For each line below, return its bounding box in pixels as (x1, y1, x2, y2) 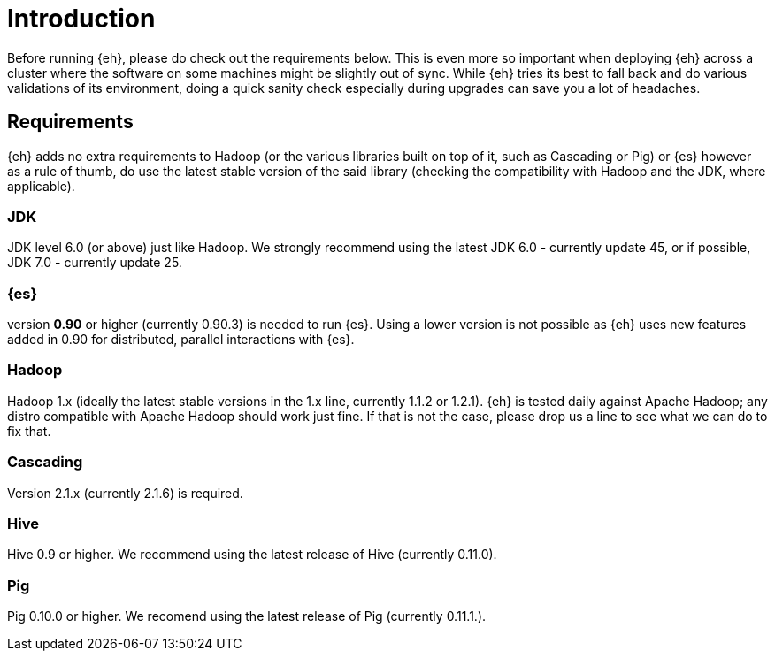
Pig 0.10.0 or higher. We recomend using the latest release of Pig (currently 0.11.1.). (7, 608, 487, 624)
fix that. (7, 423, 51, 439)
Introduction (7, 4, 156, 34)
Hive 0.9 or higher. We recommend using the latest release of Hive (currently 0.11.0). (7, 547, 497, 562)
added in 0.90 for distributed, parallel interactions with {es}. (7, 332, 355, 348)
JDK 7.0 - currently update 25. (7, 255, 182, 271)
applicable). (7, 178, 75, 194)
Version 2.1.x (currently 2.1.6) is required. (7, 485, 243, 501)
